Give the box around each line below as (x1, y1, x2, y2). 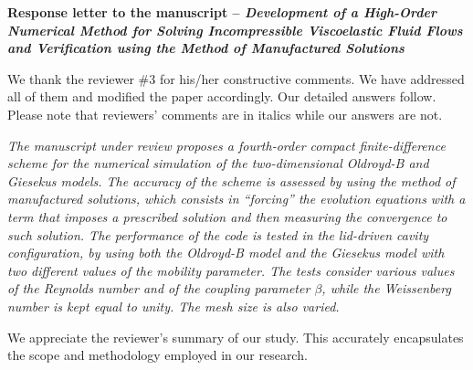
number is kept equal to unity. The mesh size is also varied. (7, 296, 340, 315)
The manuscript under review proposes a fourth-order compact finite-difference (7, 135, 446, 154)
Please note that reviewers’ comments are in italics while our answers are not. (7, 104, 443, 123)
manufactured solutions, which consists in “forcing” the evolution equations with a (7, 189, 466, 208)
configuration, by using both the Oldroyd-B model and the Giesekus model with (7, 243, 445, 262)
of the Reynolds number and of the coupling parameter (7, 279, 310, 298)
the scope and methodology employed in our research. (7, 345, 308, 365)
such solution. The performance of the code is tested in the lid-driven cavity (7, 225, 429, 244)
